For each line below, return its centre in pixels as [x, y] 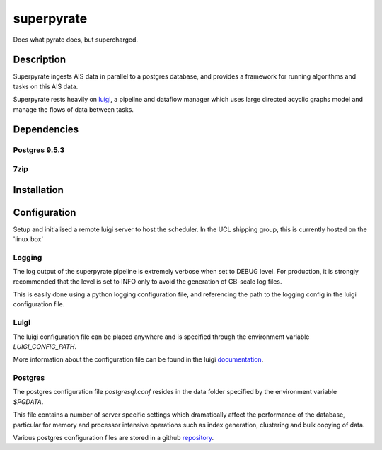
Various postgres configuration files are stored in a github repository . [114, 438]
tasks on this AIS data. [46, 86]
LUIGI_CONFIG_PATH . [45, 346]
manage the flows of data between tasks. [74, 109]
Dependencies [46, 130]
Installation [38, 190]
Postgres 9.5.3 [39, 150]
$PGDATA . [28, 402]
